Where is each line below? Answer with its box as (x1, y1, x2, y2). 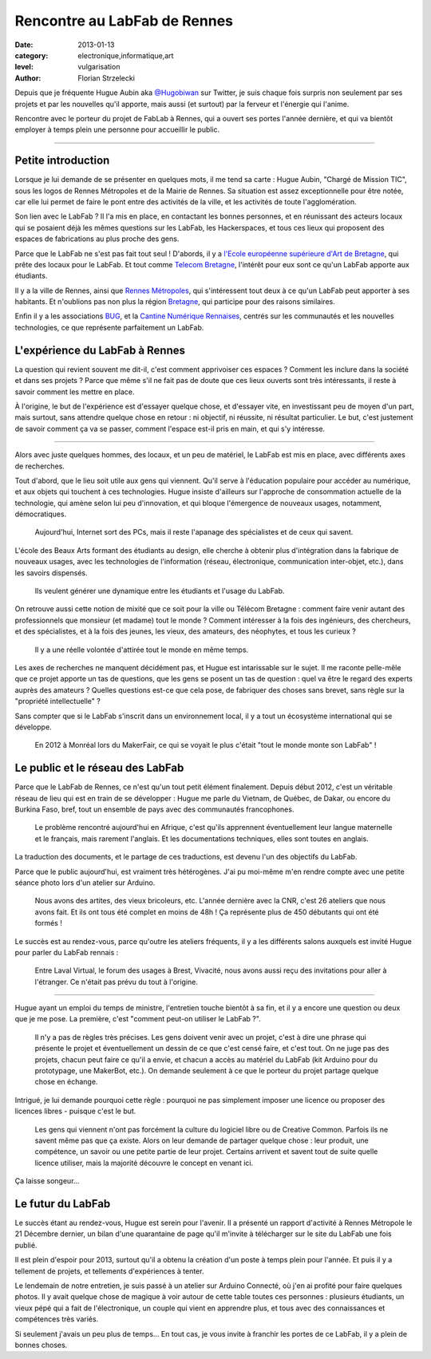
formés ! (34, 919, 63, 928)
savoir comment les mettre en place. (14, 387, 135, 397)
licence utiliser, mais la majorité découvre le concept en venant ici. (34, 1158, 254, 1167)
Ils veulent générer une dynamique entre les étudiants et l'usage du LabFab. (34, 587, 285, 596)
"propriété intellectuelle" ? (14, 697, 101, 706)
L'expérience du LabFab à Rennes (14, 343, 186, 357)
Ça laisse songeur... (14, 1176, 80, 1186)
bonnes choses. (14, 1340, 68, 1349)
